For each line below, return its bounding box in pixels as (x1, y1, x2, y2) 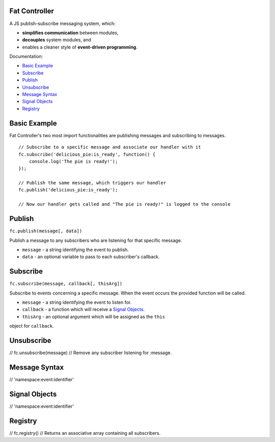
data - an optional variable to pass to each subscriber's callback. (22, 254, 160, 260)
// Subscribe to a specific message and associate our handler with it (18, 144, 201, 150)
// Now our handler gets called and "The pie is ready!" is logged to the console (18, 202, 231, 207)
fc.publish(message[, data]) (9, 228, 82, 234)
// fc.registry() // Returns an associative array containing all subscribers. (9, 430, 160, 436)
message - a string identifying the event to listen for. (22, 299, 132, 305)
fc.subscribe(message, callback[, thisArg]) (9, 281, 123, 287)
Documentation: (9, 54, 43, 60)
